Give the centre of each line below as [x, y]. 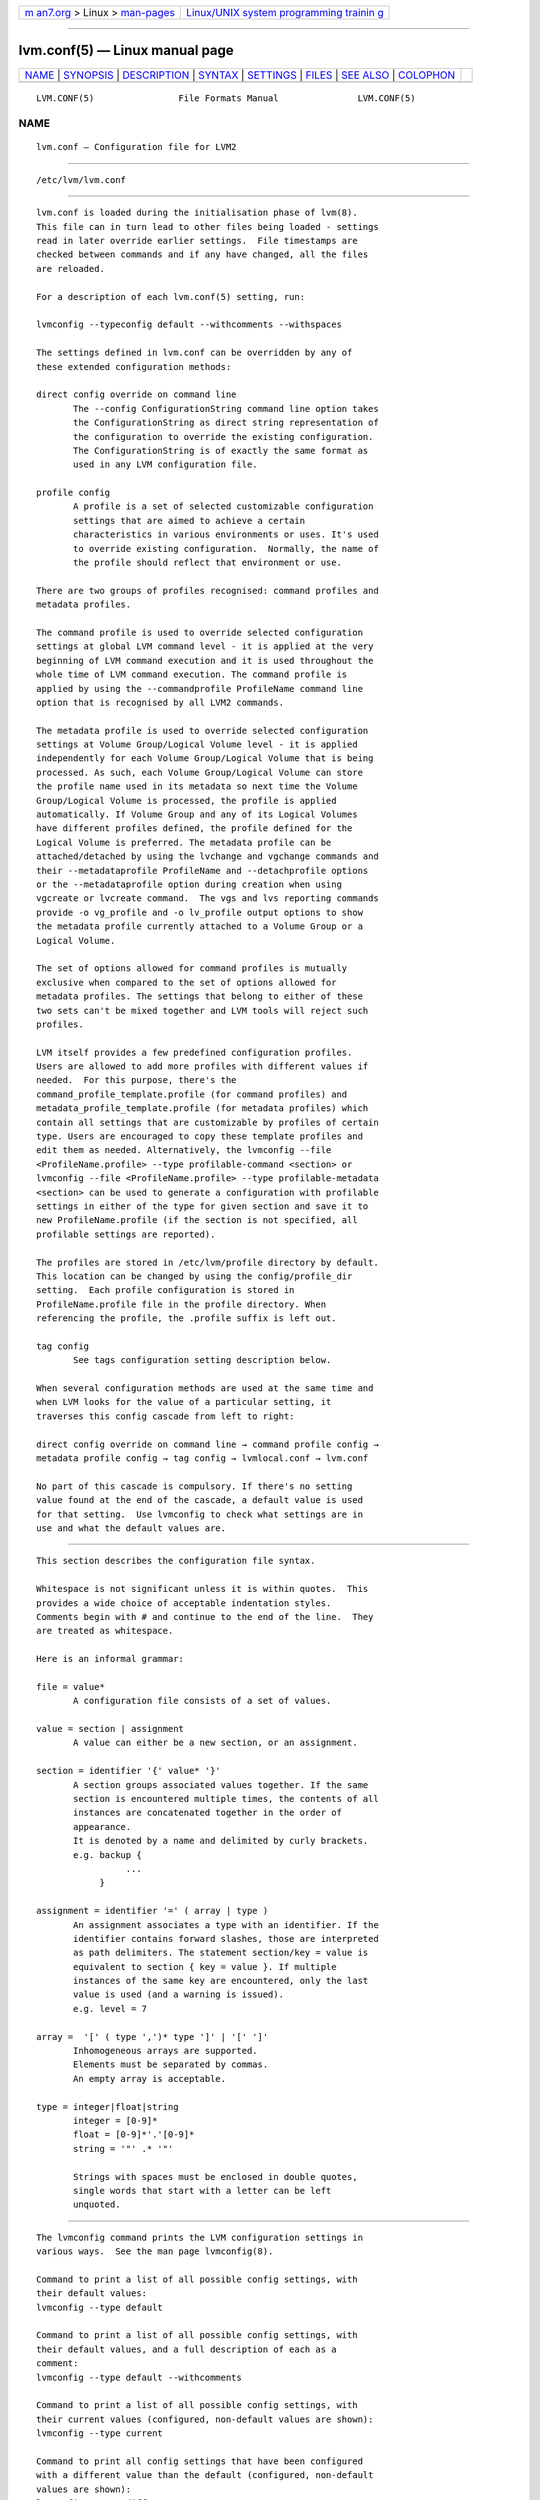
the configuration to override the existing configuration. [223, 436]
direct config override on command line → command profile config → [207, 1444]
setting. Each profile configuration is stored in [165, 1290]
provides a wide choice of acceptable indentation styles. [184, 1603]
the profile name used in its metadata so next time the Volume [197, 786]
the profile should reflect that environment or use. [207, 563]
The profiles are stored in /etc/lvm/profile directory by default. [207, 1262]
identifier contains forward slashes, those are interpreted [226, 1938]
